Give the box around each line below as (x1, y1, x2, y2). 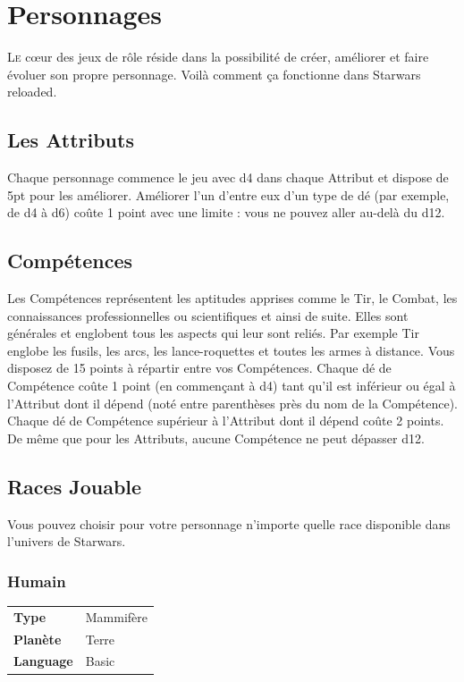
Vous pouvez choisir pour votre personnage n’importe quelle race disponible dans (7, 514, 451, 533)
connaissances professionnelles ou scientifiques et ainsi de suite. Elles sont (7, 306, 409, 324)
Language (13, 652, 73, 670)
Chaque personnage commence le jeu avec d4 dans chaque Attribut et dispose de (7, 168, 449, 187)
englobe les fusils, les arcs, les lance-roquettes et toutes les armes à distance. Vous (7, 341, 455, 359)
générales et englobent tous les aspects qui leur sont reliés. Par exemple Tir (7, 324, 419, 342)
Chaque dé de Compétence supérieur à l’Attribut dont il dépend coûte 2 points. (7, 411, 444, 430)
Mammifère (85, 607, 148, 626)
